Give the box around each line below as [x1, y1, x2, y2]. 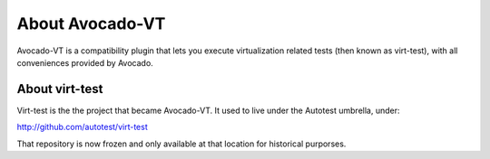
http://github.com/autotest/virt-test [16, 122, 149, 133]
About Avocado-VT [16, 14, 166, 33]
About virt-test [16, 81, 103, 97]
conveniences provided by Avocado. [16, 57, 153, 68]
